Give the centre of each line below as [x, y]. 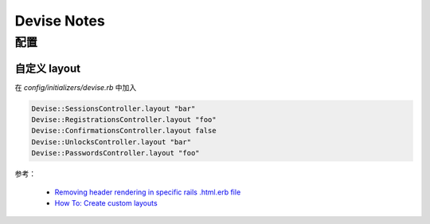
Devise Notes [60, 21]
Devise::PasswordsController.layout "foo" [115, 153]
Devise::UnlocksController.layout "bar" [111, 142]
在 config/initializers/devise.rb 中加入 [76, 87]
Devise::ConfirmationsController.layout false [124, 131]
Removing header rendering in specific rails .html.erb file [148, 192]
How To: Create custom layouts [106, 203]
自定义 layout [48, 68]
